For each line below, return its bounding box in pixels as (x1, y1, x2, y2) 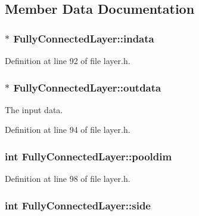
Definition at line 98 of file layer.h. (5, 172, 130, 185)
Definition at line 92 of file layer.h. (5, 54, 130, 66)
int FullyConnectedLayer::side (5, 197, 151, 212)
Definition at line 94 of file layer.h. (5, 123, 130, 136)
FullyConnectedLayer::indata (13, 31, 154, 45)
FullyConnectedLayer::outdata (13, 80, 161, 95)
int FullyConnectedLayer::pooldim (5, 148, 172, 163)
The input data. (5, 103, 63, 115)
